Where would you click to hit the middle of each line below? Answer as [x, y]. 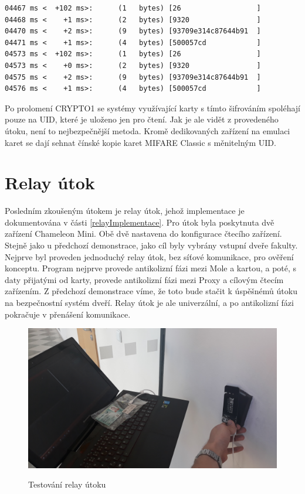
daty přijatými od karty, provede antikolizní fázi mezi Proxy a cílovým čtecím [144, 279]
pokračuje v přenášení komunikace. [68, 314]
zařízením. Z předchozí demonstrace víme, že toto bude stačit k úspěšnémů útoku [151, 291]
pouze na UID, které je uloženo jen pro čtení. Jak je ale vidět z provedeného [142, 119]
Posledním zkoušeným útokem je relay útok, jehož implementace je [125, 211]
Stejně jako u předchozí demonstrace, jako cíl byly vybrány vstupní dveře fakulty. [151, 245]
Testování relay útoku [67, 484]
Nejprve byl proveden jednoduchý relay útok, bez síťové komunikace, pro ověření [149, 256]
